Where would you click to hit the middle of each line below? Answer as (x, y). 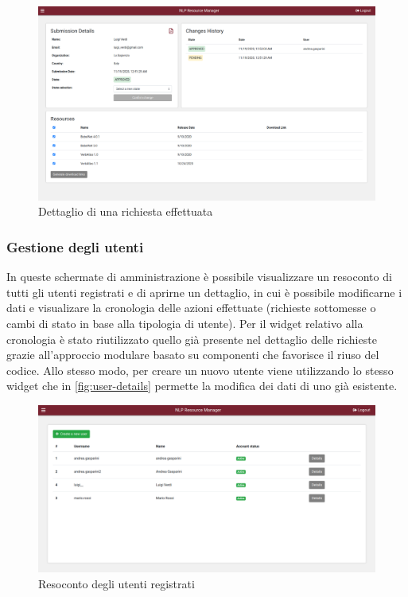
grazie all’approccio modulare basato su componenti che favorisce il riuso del (193, 355)
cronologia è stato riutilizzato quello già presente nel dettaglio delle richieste (192, 339)
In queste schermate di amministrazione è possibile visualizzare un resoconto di (199, 277)
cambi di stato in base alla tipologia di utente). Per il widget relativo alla (185, 324)
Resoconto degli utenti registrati (117, 583)
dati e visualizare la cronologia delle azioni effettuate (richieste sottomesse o (191, 308)
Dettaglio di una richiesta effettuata (126, 211)
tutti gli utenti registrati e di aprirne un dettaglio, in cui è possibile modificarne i (204, 292)
